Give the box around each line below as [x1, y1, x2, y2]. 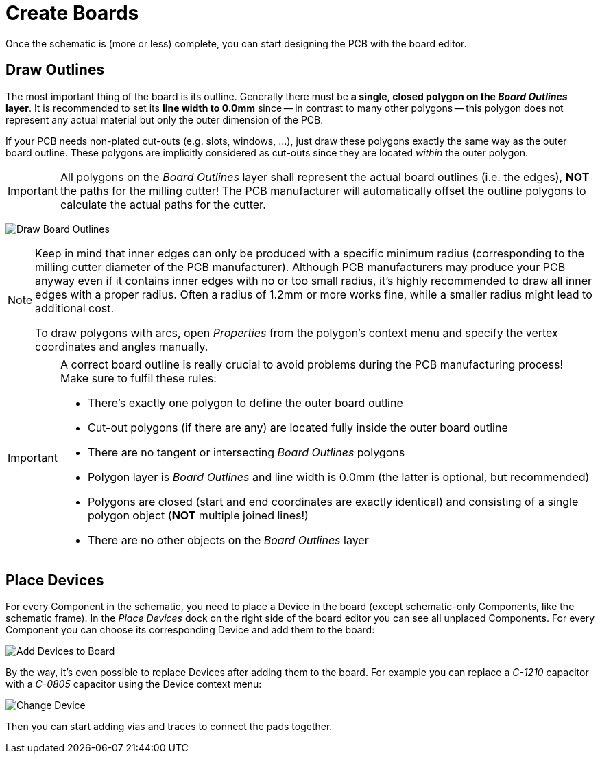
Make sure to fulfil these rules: [60, 371, 217, 385]
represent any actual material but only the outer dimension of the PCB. [5, 113, 324, 126]
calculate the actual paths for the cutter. [60, 197, 266, 211]
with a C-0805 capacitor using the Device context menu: [5, 678, 262, 690]
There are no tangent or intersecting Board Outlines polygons [87, 445, 405, 459]
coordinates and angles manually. [35, 339, 208, 353]
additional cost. [35, 301, 115, 315]
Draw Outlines [5, 61, 105, 79]
